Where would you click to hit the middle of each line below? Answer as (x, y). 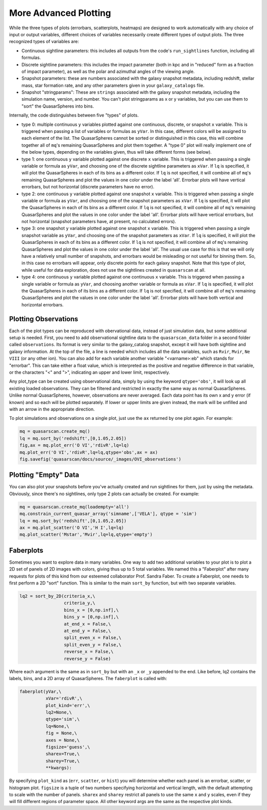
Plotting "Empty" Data (44, 475)
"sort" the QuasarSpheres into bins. (58, 106)
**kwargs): (59, 768)
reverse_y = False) (87, 659)
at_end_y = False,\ (87, 631)
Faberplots (26, 550)
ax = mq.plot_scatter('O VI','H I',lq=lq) (72, 527)
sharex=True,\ (63, 754)
